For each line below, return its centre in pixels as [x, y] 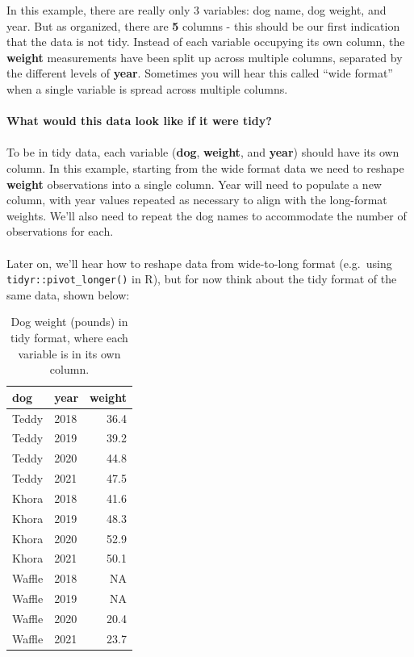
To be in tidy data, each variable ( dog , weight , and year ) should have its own [203, 152]
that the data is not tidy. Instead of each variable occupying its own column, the [206, 42]
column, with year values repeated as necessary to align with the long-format [197, 200]
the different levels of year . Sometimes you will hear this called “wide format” [200, 73]
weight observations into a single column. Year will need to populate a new [194, 184]
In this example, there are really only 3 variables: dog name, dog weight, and [197, 10]
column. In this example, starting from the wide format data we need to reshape [205, 167]
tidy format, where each [69, 337]
